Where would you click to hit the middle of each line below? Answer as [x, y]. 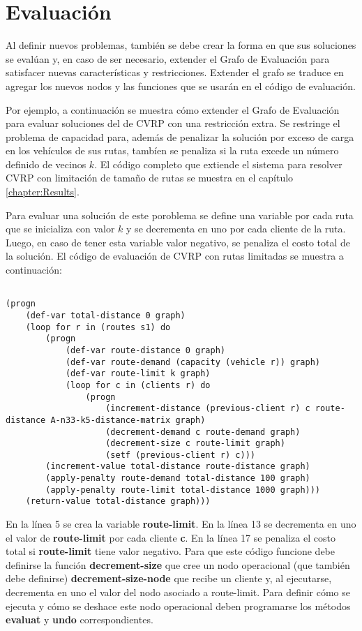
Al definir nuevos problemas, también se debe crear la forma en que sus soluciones [181, 45]
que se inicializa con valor [60, 229]
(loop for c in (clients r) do [138, 385]
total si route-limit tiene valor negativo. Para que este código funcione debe [171, 551]
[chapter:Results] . [43, 192]
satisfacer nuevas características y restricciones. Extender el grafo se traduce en [175, 72]
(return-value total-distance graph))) [118, 502]
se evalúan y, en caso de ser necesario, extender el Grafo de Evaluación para [168, 58]
